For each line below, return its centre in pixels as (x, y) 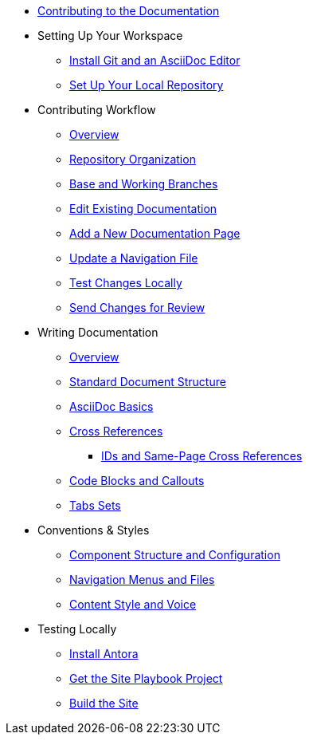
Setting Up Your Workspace (110, 35)
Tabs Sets (95, 505)
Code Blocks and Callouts (137, 481)
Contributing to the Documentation (129, 11)
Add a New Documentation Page (155, 233)
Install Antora (104, 654)
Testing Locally (77, 629)
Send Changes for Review (137, 307)
